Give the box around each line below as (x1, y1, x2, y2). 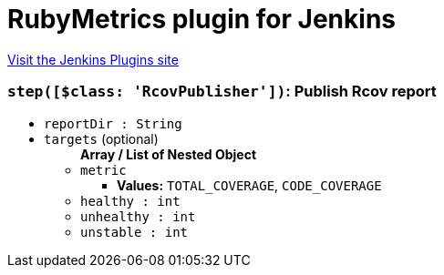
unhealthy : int (80, 209, 196, 224)
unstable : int (80, 224, 189, 239)
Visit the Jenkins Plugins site (7, 51, 179, 67)
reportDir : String (44, 116, 182, 131)
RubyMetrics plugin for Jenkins (7, 4, 396, 35)
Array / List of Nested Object (80, 146, 257, 162)
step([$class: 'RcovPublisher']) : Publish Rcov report (7, 82, 437, 101)
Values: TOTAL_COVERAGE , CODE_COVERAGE (117, 177, 382, 193)
